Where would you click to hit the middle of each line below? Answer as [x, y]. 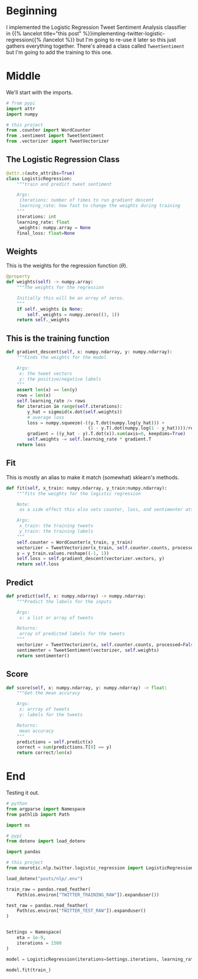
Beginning [32, 11]
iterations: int [37, 216]
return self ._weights [43, 320]
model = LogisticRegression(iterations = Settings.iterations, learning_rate [101, 959]
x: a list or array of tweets [56, 618]
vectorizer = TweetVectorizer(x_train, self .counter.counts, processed [106, 548]
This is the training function [58, 338]
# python [17, 804]
